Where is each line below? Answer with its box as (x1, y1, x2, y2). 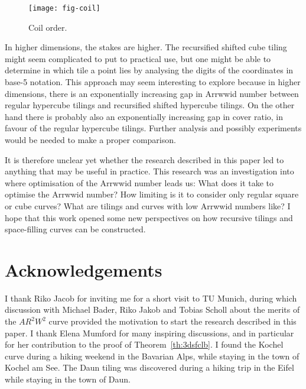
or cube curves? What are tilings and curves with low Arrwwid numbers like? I (5, 199, 291, 212)
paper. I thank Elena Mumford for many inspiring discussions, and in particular (5, 326, 294, 339)
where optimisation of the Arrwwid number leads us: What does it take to (5, 176, 274, 189)
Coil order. (28, 21, 67, 33)
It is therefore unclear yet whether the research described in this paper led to (5, 153, 284, 166)
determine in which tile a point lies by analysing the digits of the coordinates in (5, 64, 294, 76)
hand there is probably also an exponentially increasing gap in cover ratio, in (5, 110, 284, 122)
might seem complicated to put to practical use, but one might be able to (5, 52, 271, 64)
